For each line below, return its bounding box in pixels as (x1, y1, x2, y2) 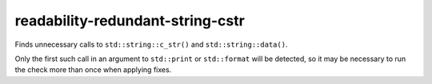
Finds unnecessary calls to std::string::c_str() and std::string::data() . (14, 40, 288, 49)
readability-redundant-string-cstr (14, 12, 246, 29)
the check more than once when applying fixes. (14, 65, 172, 74)
